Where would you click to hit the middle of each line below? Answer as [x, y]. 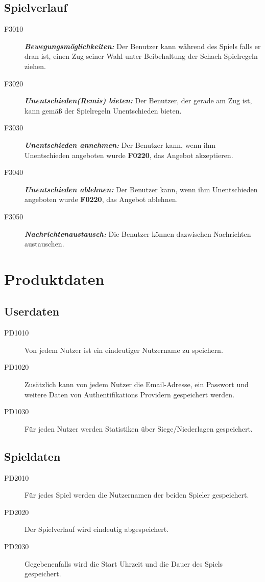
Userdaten [32, 311]
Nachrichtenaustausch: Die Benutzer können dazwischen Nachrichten [138, 233]
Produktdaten [54, 278]
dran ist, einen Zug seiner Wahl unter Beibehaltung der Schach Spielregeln [141, 56]
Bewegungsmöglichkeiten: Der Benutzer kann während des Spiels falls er [143, 46]
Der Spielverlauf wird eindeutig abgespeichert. [97, 529]
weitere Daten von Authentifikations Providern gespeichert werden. [130, 394]
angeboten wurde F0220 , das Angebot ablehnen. [101, 199]
